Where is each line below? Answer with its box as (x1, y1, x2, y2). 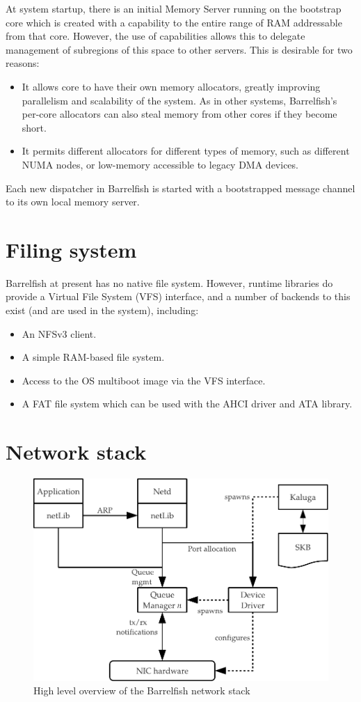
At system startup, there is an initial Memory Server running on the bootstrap (6, 1, 342, 15)
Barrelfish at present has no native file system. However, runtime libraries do (6, 275, 333, 290)
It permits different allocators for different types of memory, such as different (22, 143, 350, 158)
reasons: (6, 56, 40, 70)
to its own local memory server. (6, 194, 140, 209)
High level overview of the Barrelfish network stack (33, 683, 250, 698)
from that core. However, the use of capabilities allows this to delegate (6, 29, 305, 43)
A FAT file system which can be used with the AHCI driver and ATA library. (22, 396, 353, 411)
